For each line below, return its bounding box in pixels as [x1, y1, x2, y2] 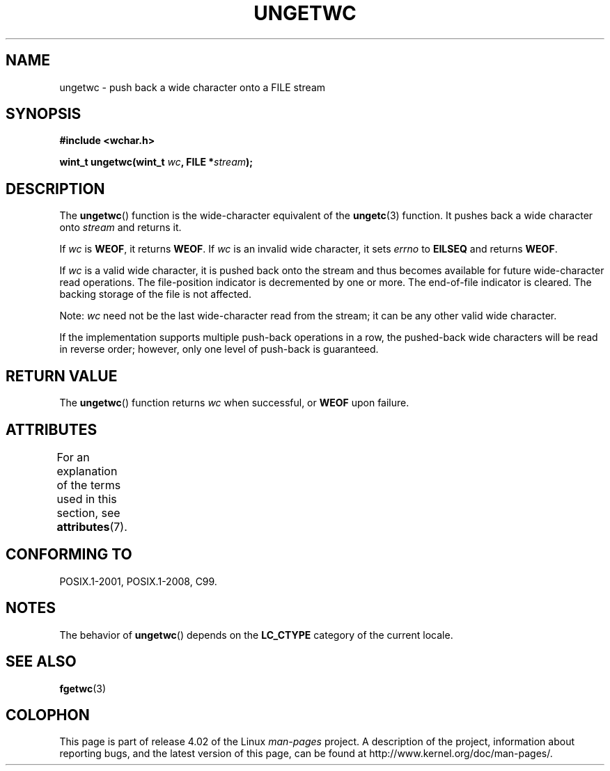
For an [56, 450, 90, 464]
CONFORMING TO [6, 546, 132, 564]
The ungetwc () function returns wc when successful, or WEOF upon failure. [59, 397, 409, 409]
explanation [56, 463, 118, 478]
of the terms [56, 477, 121, 492]
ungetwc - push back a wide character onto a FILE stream [59, 81, 325, 93]
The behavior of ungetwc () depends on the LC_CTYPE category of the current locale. [59, 628, 453, 641]
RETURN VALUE [6, 367, 118, 385]
